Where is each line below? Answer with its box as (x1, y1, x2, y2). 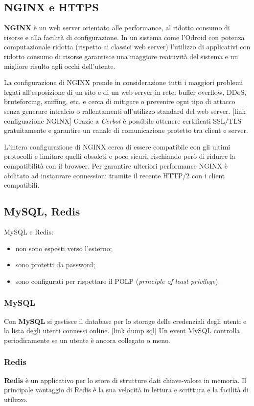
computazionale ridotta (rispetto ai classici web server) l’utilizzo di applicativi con (4, 42, 251, 52)
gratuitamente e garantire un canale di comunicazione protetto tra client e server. (4, 125, 248, 135)
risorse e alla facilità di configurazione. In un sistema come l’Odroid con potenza (4, 32, 245, 42)
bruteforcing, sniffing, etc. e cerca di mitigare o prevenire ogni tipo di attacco (4, 96, 235, 107)
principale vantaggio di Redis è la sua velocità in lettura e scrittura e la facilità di (4, 385, 249, 395)
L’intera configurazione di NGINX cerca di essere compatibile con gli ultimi (4, 141, 231, 151)
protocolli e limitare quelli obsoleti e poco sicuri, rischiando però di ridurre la (4, 151, 235, 161)
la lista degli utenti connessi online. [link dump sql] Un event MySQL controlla (4, 325, 240, 336)
